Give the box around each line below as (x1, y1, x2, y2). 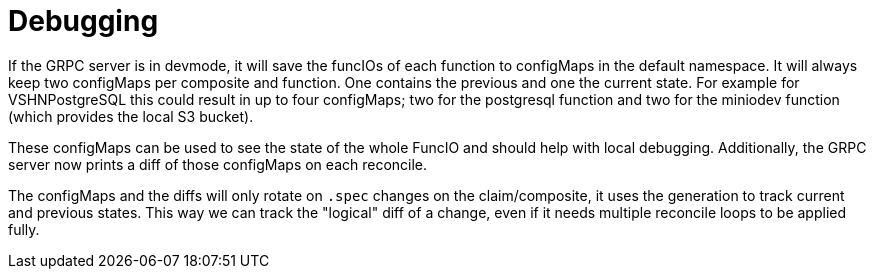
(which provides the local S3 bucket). (8, 107, 254, 125)
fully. (8, 220, 40, 238)
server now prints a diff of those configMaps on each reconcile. (8, 155, 428, 173)
